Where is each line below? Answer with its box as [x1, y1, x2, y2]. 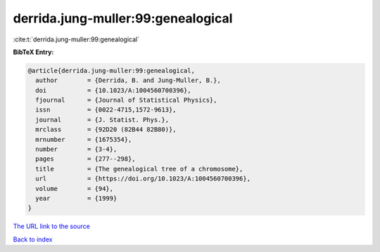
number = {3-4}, [35, 145, 118, 154]
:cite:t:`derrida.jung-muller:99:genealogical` [13, 35, 140, 44]
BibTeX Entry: [13, 48, 54, 56]
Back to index [13, 235, 53, 244]
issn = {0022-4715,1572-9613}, [35, 106, 177, 114]
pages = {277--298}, [35, 155, 137, 163]
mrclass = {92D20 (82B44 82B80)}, [35, 126, 177, 133]
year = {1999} [35, 194, 118, 202]
